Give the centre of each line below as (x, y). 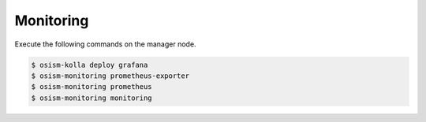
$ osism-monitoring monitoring (92, 98)
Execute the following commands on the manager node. (105, 44)
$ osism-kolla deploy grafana (90, 65)
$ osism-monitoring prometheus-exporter (110, 76)
